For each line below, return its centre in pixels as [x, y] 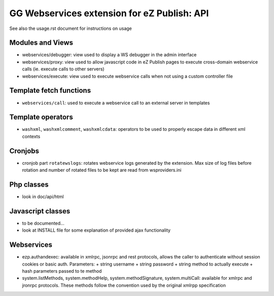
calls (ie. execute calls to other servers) [63, 69]
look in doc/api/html [43, 197]
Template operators [41, 117]
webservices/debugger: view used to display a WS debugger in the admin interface [109, 55]
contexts [31, 136]
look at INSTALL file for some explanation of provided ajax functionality [96, 230]
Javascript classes [40, 211]
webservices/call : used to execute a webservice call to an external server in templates [116, 103]
